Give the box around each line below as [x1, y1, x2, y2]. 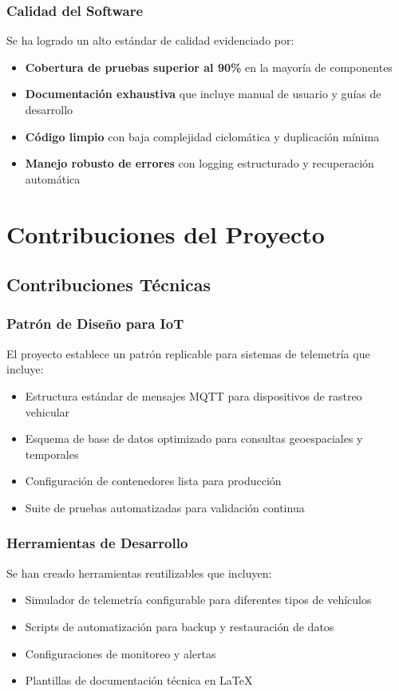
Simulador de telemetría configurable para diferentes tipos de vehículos [25, 591, 372, 608]
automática [25, 170, 81, 187]
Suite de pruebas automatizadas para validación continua [25, 499, 305, 515]
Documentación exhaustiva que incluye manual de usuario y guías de [25, 85, 381, 102]
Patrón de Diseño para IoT [6, 314, 184, 334]
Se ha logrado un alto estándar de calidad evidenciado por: [6, 32, 294, 49]
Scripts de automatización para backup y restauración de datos [25, 618, 334, 634]
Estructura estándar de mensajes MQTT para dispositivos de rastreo [25, 387, 362, 404]
